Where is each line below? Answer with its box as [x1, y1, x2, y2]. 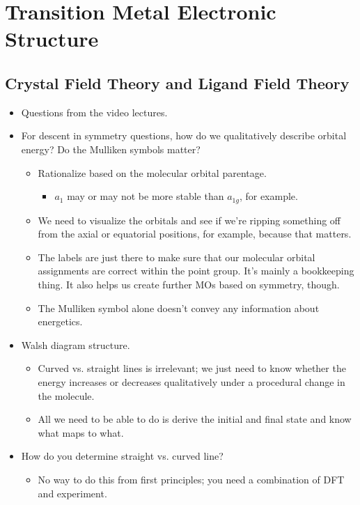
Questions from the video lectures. [21, 104, 168, 119]
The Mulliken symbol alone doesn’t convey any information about [38, 300, 320, 315]
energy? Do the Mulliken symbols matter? [21, 141, 201, 156]
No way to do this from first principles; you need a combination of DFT [38, 472, 345, 486]
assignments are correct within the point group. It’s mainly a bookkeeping [38, 263, 354, 278]
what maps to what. [38, 425, 124, 440]
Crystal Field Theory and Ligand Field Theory [5, 72, 350, 93]
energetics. [38, 314, 83, 329]
